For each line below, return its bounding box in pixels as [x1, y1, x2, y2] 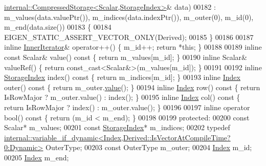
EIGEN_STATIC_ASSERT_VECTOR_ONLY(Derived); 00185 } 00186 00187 [4, 31, 254, 42]
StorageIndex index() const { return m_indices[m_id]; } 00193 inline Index [4, 72, 240, 82]
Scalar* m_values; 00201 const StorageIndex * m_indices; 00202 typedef [4, 122, 230, 133]
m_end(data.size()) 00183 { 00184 [4, 22, 112, 32]
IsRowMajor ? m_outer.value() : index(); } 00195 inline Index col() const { [4, 92, 240, 102]
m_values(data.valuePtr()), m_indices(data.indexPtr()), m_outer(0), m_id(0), [4, 11, 254, 22]
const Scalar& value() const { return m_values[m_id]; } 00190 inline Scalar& [4, 51, 247, 62]
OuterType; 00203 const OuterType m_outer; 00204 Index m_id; [46, 142, 252, 153]
